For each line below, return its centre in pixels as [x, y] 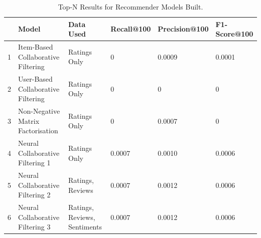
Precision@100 [183, 29]
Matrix [29, 121]
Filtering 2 [34, 195]
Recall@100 [131, 29]
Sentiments [85, 227]
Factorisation [38, 131]
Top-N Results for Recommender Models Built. [130, 7]
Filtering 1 [34, 163]
